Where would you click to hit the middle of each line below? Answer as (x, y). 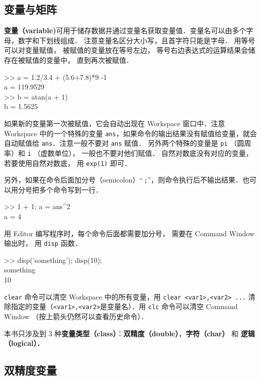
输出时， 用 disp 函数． (43, 243)
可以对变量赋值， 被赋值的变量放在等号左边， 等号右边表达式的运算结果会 (126, 50)
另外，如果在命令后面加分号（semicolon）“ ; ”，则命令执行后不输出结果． (123, 180)
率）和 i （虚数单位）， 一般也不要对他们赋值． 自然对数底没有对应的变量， (128, 153)
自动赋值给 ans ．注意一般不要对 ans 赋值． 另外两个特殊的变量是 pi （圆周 (128, 143)
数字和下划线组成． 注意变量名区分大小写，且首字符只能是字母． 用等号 (137, 40)
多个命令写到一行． (71, 189)
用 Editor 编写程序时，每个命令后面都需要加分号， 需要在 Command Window (129, 233)
